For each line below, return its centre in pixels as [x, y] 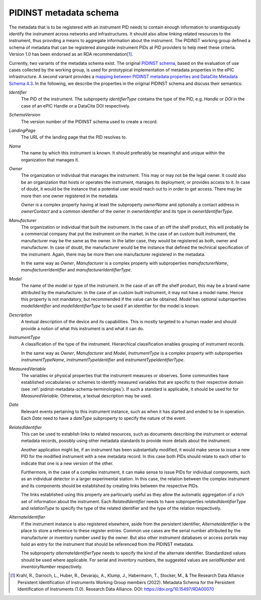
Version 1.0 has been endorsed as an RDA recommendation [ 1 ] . [71, 54]
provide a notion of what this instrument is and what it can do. [83, 328]
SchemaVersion [25, 115]
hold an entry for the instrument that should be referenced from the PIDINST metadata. [108, 544]
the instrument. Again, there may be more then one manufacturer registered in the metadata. [113, 254]
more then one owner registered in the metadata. [70, 196]
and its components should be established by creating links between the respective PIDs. [110, 486]
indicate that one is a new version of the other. [67, 463]
